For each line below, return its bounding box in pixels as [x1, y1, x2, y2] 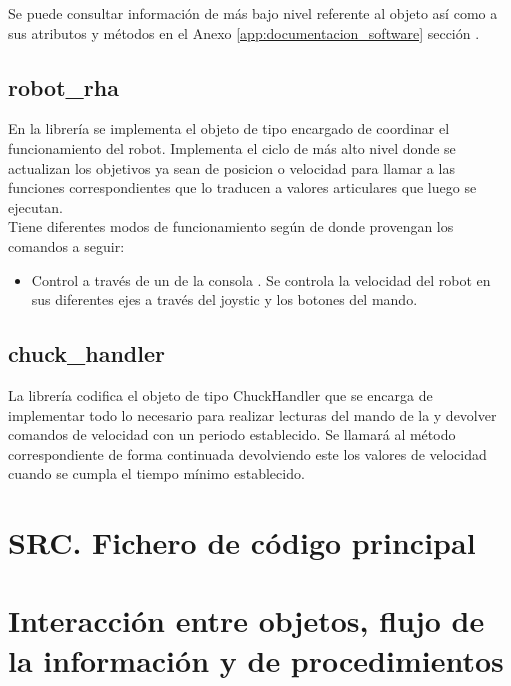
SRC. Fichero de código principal [8, 522, 476, 563]
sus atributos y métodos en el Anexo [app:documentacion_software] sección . [8, 22, 480, 43]
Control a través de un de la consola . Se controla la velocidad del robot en [31, 269, 491, 290]
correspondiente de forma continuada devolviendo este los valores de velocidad [8, 443, 487, 464]
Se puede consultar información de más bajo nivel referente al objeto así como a [8, 3, 498, 23]
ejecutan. [8, 196, 63, 217]
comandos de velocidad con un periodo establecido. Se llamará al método [8, 424, 456, 445]
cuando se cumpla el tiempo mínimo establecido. [8, 463, 305, 484]
